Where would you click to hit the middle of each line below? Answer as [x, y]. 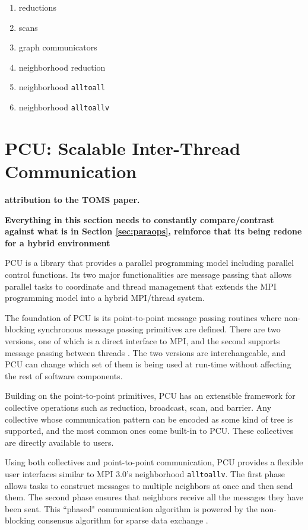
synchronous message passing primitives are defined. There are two [159, 329]
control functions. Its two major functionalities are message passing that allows [148, 274]
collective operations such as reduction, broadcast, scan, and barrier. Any [138, 407]
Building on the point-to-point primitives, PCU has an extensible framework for [150, 396]
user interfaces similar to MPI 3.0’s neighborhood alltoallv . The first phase [145, 473]
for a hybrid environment [58, 242]
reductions [37, 7]
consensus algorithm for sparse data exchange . [123, 520]
